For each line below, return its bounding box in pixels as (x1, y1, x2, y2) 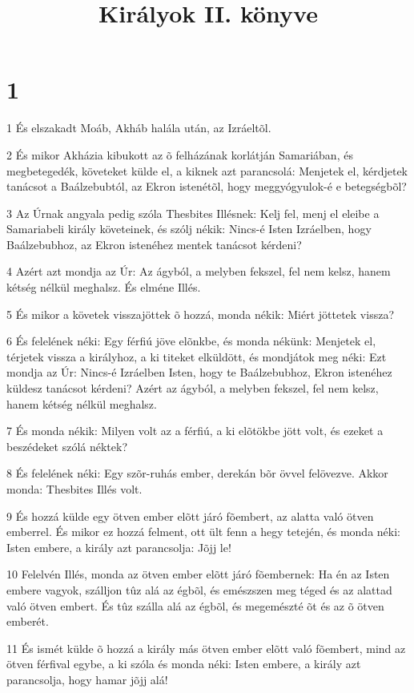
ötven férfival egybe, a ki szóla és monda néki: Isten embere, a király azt (6, 655, 361, 672)
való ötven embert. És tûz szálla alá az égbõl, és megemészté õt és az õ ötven (6, 597, 384, 614)
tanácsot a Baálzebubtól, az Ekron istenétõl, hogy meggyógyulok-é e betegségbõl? (6, 178, 407, 195)
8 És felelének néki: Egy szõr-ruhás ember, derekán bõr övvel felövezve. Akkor (6, 465, 388, 481)
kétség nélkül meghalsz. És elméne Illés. (6, 279, 201, 296)
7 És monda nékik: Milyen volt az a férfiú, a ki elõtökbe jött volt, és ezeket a (6, 422, 384, 439)
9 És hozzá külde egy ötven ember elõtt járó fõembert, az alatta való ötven (6, 507, 374, 524)
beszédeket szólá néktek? (6, 437, 128, 454)
